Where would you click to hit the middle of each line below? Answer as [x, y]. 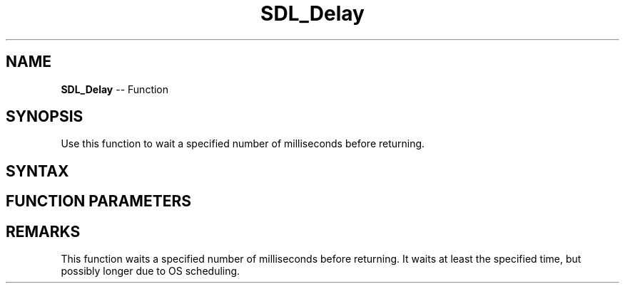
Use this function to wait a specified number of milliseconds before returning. [243, 144]
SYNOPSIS [45, 117]
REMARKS [43, 231]
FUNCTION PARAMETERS [98, 201]
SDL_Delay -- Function [115, 89]
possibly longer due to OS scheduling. [151, 271]
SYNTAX [37, 171]
